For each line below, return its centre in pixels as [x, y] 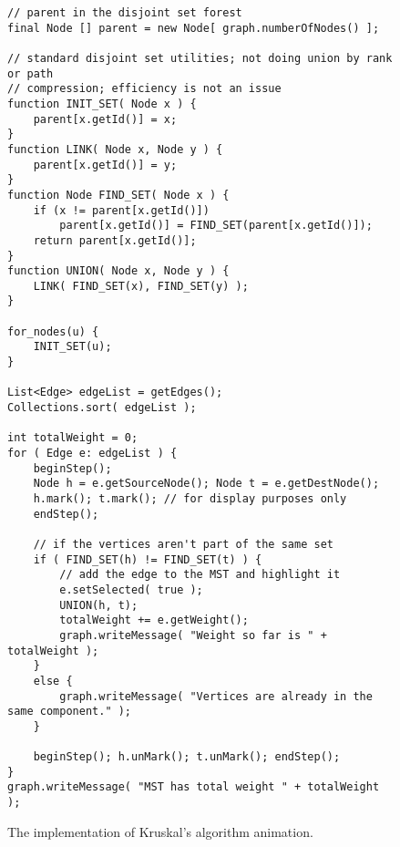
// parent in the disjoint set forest [125, 13]
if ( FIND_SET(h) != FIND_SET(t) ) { [148, 559]
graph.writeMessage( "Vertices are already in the [216, 696]
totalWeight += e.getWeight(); [154, 620]
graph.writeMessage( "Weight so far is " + [193, 635]
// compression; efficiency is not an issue [144, 89]
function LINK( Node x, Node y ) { [115, 149]
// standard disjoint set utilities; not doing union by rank [200, 58]
